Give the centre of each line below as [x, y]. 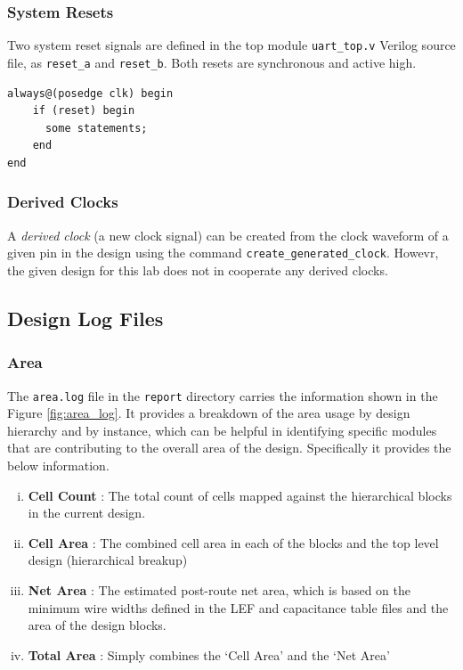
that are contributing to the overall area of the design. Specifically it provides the [229, 448]
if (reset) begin [84, 111]
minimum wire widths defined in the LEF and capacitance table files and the [238, 607]
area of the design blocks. [97, 625]
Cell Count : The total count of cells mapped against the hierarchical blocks [240, 495]
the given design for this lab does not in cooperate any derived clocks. [198, 270]
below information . [58, 465]
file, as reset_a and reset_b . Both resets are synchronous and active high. [212, 62]
